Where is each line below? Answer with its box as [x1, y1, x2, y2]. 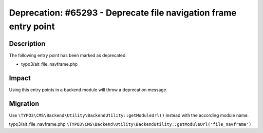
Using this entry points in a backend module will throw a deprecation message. [9, 87, 168, 93]
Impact [9, 74, 31, 82]
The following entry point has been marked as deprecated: [9, 52, 127, 58]
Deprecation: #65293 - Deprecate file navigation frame [9, 7, 237, 18]
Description [9, 39, 46, 48]
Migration [9, 99, 39, 108]
